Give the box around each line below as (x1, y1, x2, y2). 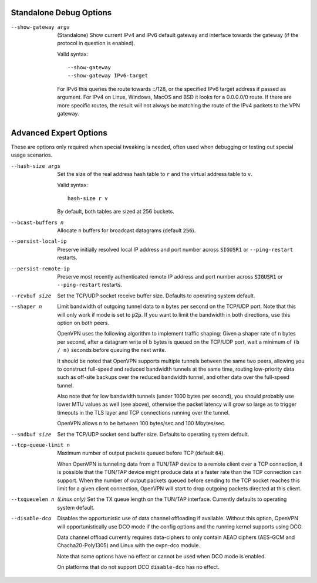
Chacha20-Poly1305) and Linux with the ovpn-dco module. (57, 542, 201, 549)
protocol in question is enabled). (57, 40, 135, 47)
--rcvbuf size (11, 292, 52, 299)
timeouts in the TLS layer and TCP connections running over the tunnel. (57, 409, 230, 416)
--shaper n (11, 303, 42, 310)
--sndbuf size (11, 431, 52, 438)
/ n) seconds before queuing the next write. (57, 347, 167, 354)
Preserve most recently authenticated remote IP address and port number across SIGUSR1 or (57, 273, 283, 280)
